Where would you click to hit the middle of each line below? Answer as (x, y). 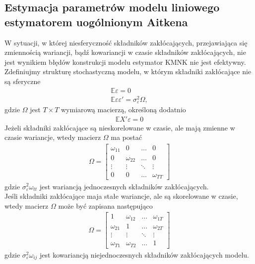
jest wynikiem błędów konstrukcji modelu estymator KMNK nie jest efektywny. (125, 62)
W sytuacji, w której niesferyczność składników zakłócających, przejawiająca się (126, 42)
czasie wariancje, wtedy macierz (53, 137)
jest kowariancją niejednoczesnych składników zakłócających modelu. (144, 254)
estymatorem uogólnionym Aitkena (96, 22)
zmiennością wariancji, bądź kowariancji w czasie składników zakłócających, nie (125, 52)
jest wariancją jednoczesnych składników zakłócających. (124, 186)
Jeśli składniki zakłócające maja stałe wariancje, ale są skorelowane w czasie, (121, 196)
